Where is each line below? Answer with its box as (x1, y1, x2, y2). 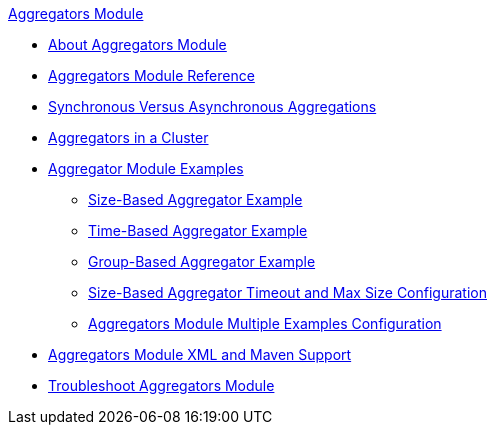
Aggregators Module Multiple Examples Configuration (88, 315, 442, 332)
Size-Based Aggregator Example (88, 191, 303, 208)
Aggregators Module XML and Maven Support (48, 346, 352, 363)
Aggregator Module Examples (48, 160, 244, 177)
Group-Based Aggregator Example (88, 253, 316, 270)
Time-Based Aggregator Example (88, 222, 308, 239)
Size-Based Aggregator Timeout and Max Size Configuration (88, 284, 487, 301)
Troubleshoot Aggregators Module (48, 377, 275, 394)
